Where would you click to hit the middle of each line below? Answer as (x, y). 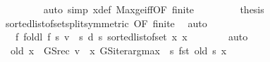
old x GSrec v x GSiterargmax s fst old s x (118, 50)
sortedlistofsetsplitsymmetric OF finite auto (106, 23)
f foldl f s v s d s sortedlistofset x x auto (131, 37)
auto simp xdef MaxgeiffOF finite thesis (154, 9)
